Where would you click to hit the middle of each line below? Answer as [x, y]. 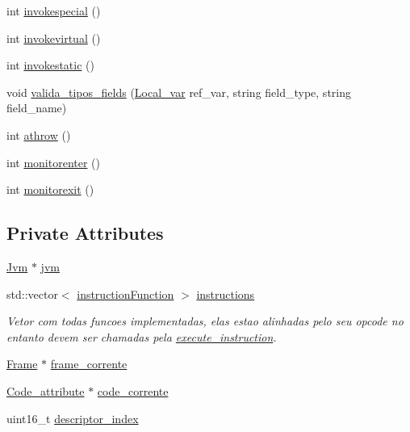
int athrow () [39, 134]
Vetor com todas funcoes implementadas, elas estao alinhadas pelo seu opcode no [205, 321]
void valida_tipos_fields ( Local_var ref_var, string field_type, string [179, 92]
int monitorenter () [53, 162]
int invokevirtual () [54, 38]
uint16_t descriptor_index [73, 418]
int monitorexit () [50, 189]
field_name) [37, 108]
